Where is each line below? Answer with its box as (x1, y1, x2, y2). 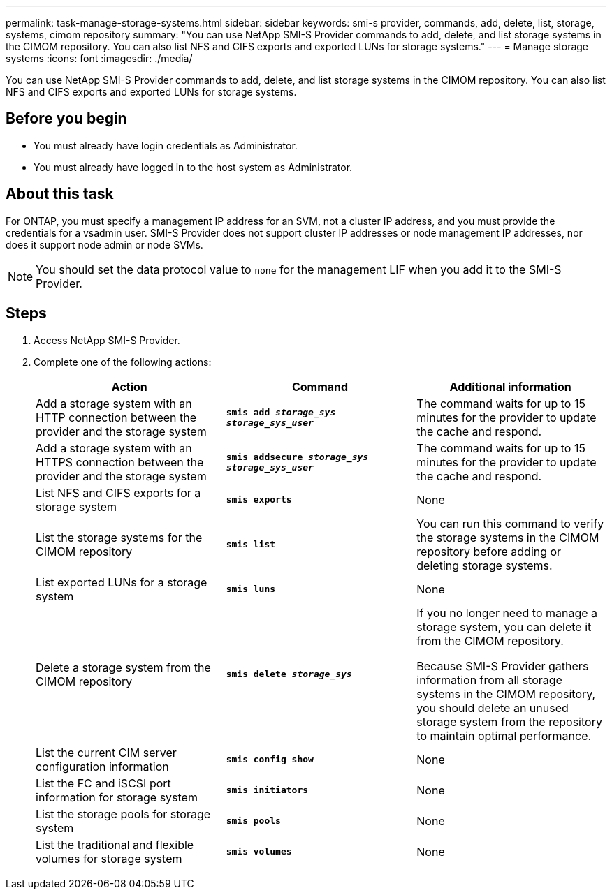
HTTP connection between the (36, 410, 197, 424)
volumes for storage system (36, 851, 182, 866)
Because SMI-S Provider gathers (416, 658, 589, 673)
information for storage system (36, 790, 198, 804)
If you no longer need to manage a (416, 605, 598, 620)
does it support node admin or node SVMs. (6, 238, 203, 251)
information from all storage (416, 672, 562, 687)
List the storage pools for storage (36, 806, 211, 821)
